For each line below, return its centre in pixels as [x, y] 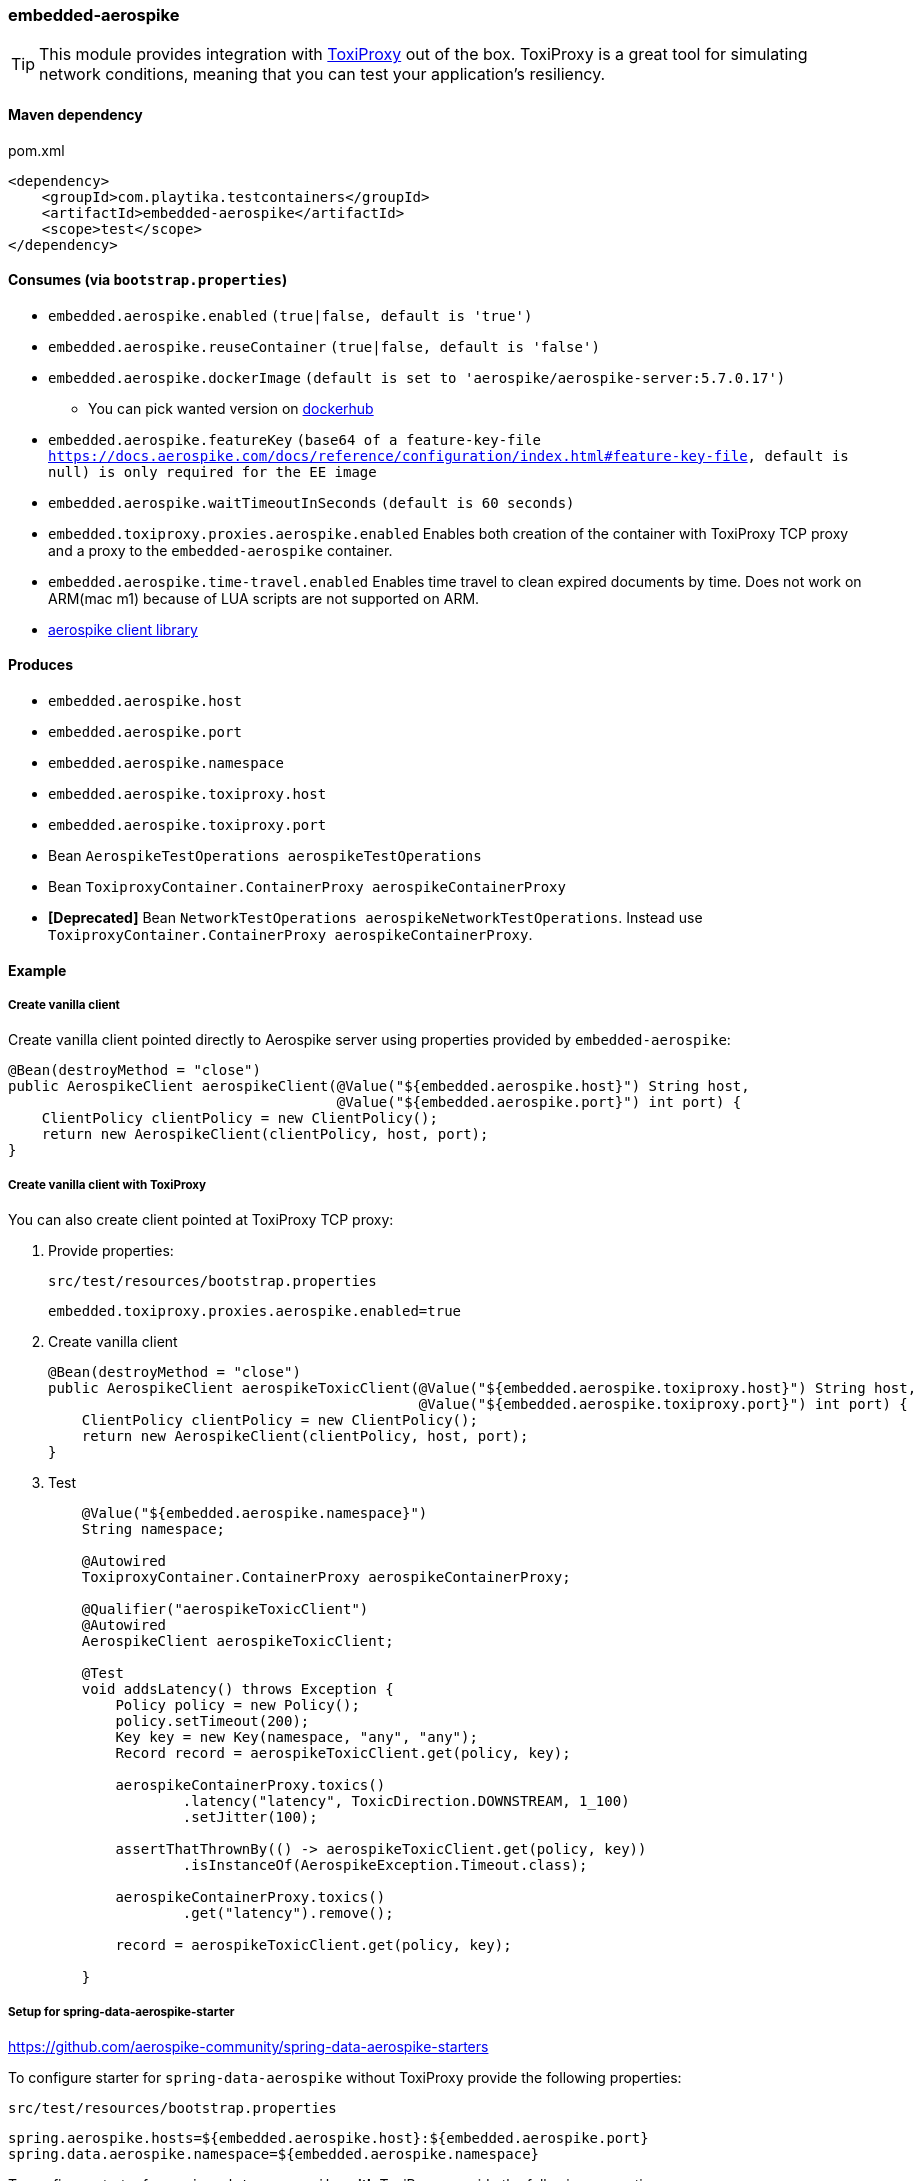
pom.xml [36, 150]
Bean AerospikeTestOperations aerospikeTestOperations [265, 856]
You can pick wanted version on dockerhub [231, 408]
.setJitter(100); [250, 1817]
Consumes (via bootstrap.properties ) [148, 280]
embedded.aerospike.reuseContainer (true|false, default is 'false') [324, 346]
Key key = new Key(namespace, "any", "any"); [296, 1737]
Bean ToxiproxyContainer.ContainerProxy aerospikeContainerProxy [307, 887]
